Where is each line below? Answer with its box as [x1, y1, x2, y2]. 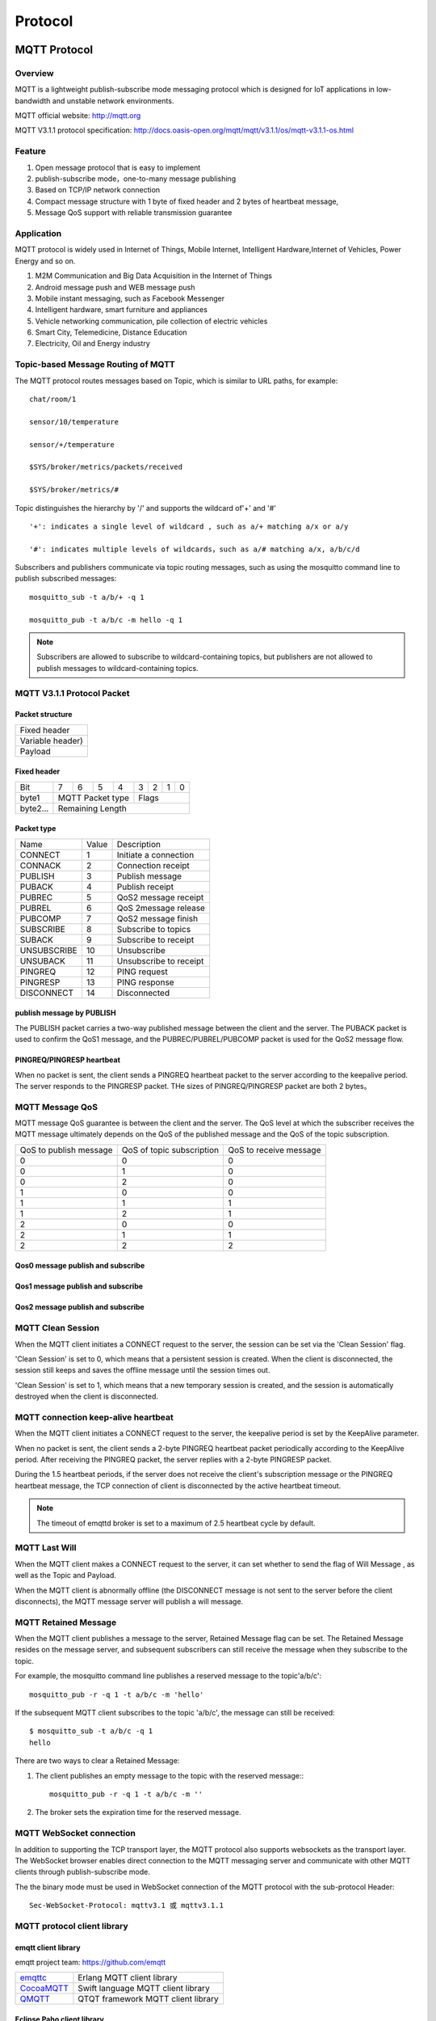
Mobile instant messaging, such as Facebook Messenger [35, 293, 225, 303]
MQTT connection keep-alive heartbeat [15, 1411, 174, 1423]
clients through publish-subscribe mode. [15, 1867, 151, 1877]
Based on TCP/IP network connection [35, 185, 161, 195]
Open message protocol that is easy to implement [35, 162, 201, 172]
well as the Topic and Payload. [15, 1571, 117, 1580]
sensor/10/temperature [29, 417, 119, 426]
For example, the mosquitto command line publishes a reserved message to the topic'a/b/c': [15, 1671, 322, 1681]
